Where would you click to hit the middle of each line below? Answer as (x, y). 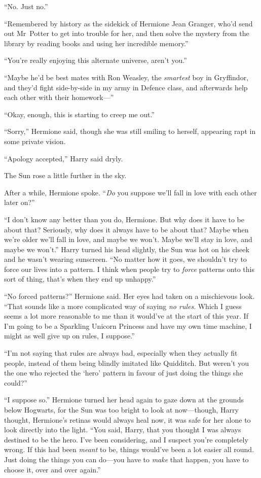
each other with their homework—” (59, 97)
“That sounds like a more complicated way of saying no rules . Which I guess (123, 306)
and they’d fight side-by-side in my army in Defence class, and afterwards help (126, 87)
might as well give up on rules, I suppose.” (69, 336)
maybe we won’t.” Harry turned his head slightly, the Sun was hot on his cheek (127, 249)
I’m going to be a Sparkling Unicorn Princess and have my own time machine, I (128, 326)
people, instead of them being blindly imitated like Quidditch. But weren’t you (126, 363)
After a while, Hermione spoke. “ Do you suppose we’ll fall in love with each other (130, 192)
